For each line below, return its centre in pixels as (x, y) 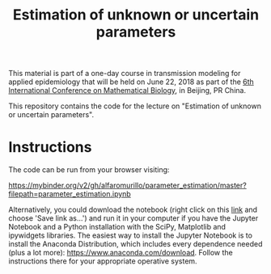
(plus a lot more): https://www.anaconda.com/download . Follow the (121, 253)
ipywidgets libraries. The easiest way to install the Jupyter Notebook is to (131, 235)
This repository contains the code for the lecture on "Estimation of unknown (135, 106)
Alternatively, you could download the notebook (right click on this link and (133, 210)
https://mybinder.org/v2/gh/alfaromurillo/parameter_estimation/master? (127, 185)
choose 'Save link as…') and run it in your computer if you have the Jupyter (133, 218)
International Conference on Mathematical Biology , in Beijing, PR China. (127, 91)
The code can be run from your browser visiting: (89, 170)
